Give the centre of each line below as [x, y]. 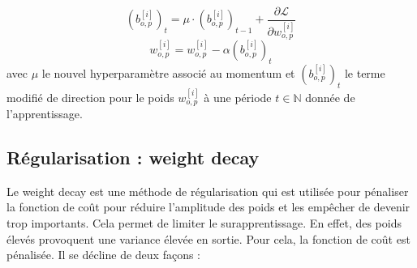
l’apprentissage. [45, 113]
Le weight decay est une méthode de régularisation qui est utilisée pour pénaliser [208, 191]
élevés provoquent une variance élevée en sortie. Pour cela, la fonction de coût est [208, 238]
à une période [238, 97]
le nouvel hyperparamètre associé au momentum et [168, 72]
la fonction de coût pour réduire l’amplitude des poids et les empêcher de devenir [208, 207]
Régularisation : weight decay [133, 157]
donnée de [330, 97]
